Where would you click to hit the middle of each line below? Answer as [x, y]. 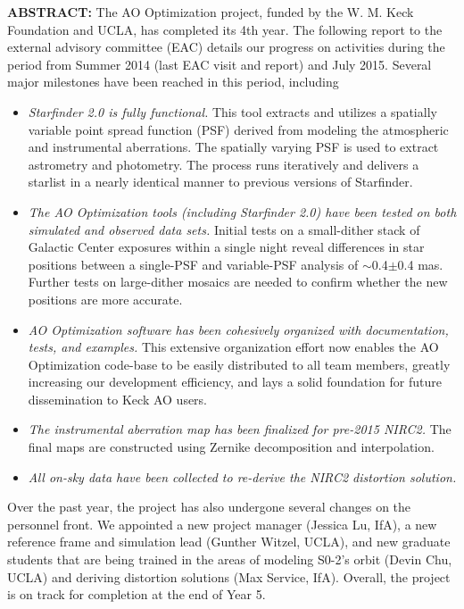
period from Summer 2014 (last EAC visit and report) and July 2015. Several [220, 64]
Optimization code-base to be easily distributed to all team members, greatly [239, 364]
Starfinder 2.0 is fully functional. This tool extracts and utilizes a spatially [232, 111]
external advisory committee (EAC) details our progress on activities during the [226, 47]
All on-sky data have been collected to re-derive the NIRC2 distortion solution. [242, 476]
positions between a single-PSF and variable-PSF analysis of [193, 264]
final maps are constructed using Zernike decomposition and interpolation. [231, 447]
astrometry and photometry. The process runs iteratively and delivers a [224, 164]
